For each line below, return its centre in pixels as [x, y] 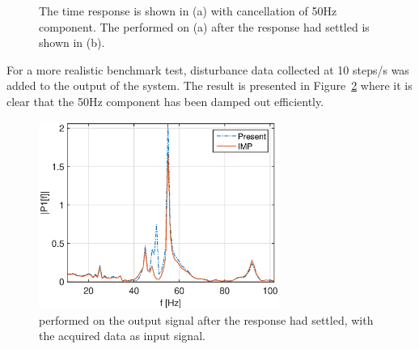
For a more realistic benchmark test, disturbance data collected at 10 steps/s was [208, 69]
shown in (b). [72, 43]
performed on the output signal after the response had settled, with [206, 319]
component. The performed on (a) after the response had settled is [204, 26]
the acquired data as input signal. [122, 336]
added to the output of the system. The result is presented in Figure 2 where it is [209, 85]
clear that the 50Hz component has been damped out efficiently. [165, 101]
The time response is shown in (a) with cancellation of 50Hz [188, 11]
